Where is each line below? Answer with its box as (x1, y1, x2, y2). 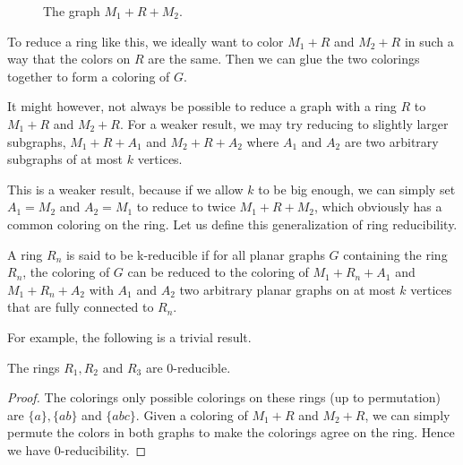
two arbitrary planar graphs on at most (179, 280, 396, 298)
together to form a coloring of (7, 66, 170, 85)
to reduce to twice (136, 197, 236, 216)
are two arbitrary (344, 132, 439, 151)
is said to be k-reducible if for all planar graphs (65, 245, 325, 263)
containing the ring (343, 245, 448, 263)
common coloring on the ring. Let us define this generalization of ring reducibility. (7, 214, 458, 233)
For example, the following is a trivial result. (7, 327, 252, 346)
